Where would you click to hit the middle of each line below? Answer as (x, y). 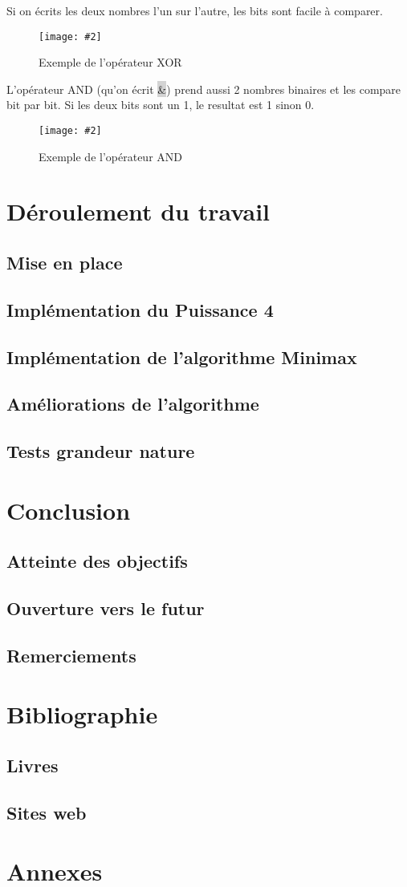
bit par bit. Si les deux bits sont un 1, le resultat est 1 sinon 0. (161, 105)
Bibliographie (82, 714)
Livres (33, 765)
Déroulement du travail (138, 211)
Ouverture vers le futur (106, 608)
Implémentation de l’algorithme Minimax (182, 356)
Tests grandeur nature (101, 451)
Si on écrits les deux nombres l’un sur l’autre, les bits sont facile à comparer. (195, 10)
